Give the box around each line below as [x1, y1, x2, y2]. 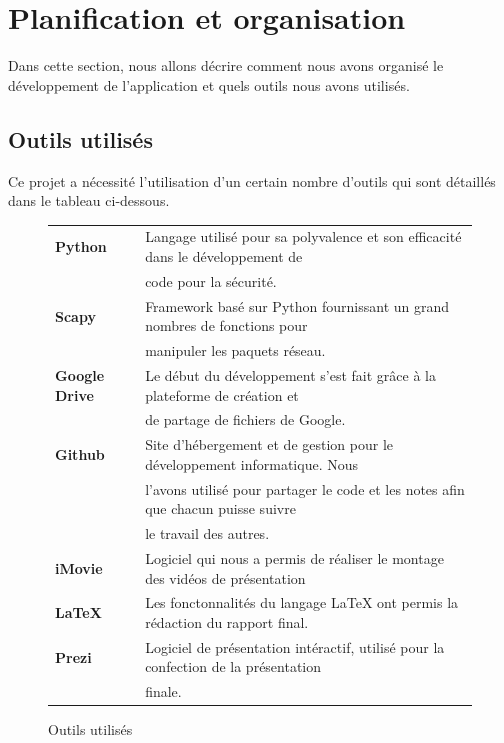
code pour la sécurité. [145, 270, 277, 291]
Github [55, 444, 105, 465]
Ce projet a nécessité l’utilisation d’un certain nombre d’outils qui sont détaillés [8, 170, 496, 191]
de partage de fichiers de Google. [145, 409, 346, 430]
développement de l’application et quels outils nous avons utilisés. [8, 74, 410, 95]
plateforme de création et [145, 384, 299, 405]
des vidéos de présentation [145, 567, 306, 588]
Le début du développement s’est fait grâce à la [145, 365, 437, 386]
